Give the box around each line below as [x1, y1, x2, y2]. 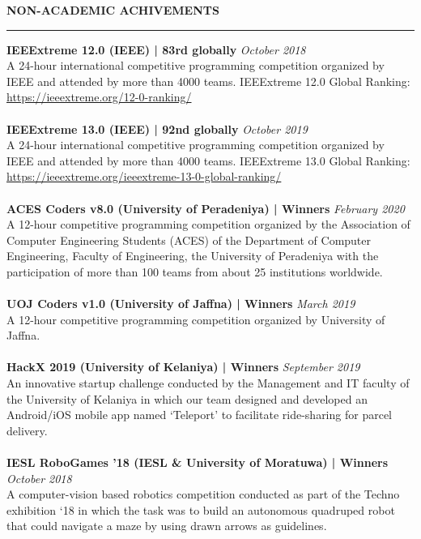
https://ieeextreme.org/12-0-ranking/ [6, 88, 192, 105]
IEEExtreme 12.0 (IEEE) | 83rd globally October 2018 [6, 41, 306, 58]
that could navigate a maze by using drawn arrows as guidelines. [6, 517, 327, 534]
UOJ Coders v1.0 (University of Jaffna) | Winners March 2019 [6, 295, 355, 312]
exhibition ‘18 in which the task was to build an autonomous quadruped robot [6, 501, 395, 518]
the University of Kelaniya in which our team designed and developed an [6, 390, 368, 407]
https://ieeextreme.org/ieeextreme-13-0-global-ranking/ [6, 168, 282, 185]
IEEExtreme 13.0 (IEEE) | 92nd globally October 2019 [6, 120, 308, 137]
